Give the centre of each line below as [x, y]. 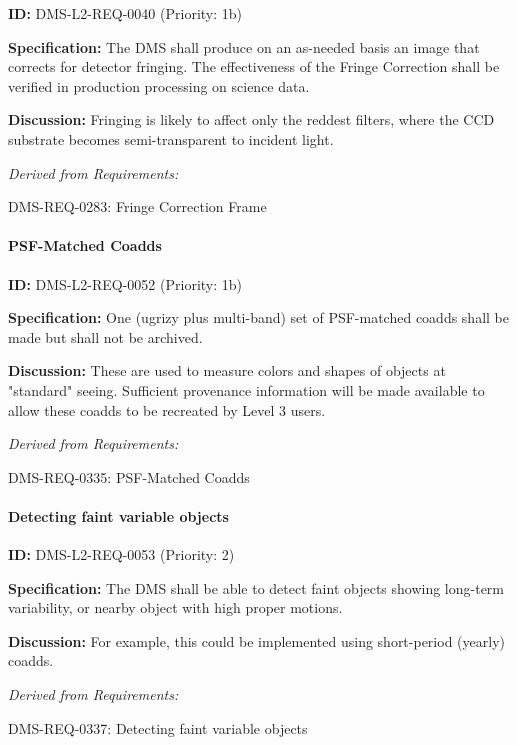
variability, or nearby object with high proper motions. [175, 607]
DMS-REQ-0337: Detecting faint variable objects [158, 727]
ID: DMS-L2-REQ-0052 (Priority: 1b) [125, 283]
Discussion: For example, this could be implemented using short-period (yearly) [256, 640]
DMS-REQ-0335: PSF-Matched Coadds [129, 476]
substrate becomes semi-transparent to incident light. [171, 138]
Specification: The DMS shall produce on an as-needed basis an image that [244, 46]
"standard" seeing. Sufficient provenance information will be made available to [246, 389]
